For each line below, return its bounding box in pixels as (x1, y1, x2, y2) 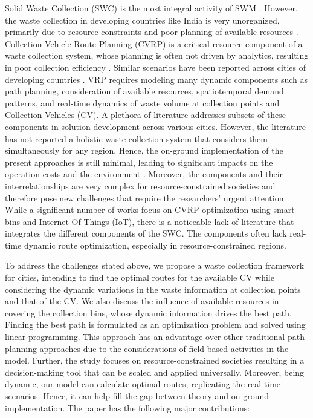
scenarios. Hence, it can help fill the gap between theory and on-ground (5, 390, 269, 402)
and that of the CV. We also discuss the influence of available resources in (5, 295, 279, 307)
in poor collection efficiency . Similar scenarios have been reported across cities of (5, 60, 306, 73)
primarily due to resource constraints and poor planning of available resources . (5, 25, 298, 38)
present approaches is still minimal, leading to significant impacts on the (5, 155, 273, 168)
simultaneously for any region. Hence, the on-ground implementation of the (5, 144, 283, 157)
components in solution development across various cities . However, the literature (5, 120, 306, 132)
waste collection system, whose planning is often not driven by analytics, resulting (5, 49, 309, 62)
